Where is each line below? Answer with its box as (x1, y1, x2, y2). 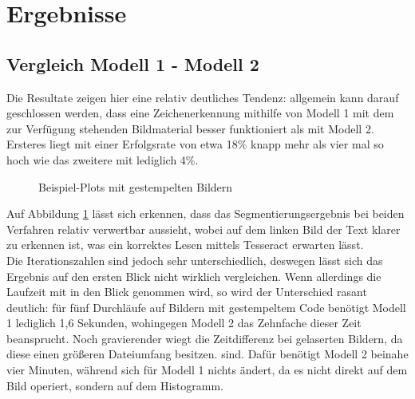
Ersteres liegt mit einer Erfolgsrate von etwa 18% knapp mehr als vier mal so (6, 136, 384, 152)
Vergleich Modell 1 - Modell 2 (6, 51, 259, 76)
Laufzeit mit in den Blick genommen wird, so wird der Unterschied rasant (6, 283, 367, 300)
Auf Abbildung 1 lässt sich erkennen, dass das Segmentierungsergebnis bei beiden (6, 205, 405, 222)
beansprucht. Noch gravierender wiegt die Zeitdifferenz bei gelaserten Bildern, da (6, 330, 403, 346)
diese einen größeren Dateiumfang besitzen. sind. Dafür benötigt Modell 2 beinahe (6, 346, 409, 362)
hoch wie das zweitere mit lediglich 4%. (6, 151, 199, 168)
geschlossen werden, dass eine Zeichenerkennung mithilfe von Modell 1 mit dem (6, 105, 394, 121)
